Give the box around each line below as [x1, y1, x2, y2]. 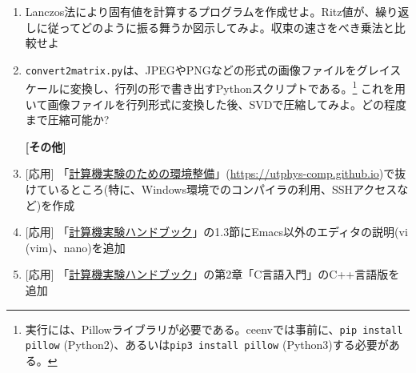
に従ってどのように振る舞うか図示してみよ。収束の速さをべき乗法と [36, 18, 394, 35]
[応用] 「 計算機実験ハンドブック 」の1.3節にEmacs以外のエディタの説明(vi [25, 223, 408, 240]
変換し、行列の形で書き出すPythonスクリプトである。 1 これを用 [70, 78, 406, 97]
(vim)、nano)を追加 [25, 239, 126, 255]
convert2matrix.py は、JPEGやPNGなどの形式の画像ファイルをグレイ [25, 61, 390, 78]
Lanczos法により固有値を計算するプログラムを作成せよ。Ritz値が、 [25, 3, 376, 19]
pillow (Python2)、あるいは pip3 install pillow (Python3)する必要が [25, 336, 389, 353]
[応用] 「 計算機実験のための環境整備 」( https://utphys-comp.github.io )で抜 [25, 165, 406, 182]
